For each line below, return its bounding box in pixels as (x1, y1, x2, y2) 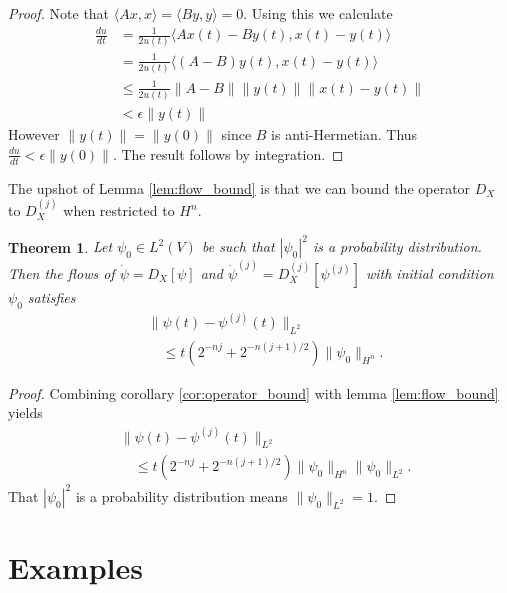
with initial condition (365, 262, 494, 283)
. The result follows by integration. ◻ (112, 143, 344, 164)
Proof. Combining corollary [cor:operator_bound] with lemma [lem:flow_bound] (8, 382, 499, 403)
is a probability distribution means (75, 485, 288, 506)
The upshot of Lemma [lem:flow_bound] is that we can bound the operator (8, 177, 471, 198)
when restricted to (63, 200, 175, 221)
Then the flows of (8, 262, 115, 283)
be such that (201, 236, 275, 257)
